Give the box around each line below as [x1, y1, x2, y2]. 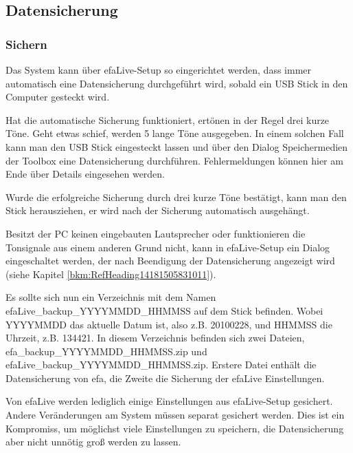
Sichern [5, 35, 47, 52]
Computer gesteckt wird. [5, 89, 110, 104]
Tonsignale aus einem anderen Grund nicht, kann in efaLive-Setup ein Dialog [5, 240, 330, 254]
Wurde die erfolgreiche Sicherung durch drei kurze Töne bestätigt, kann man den [5, 189, 347, 204]
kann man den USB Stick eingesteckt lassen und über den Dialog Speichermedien [5, 139, 348, 154]
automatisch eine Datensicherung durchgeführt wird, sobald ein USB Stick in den [5, 76, 348, 90]
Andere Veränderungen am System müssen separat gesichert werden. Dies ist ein [5, 408, 345, 422]
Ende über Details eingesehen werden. [5, 167, 166, 181]
